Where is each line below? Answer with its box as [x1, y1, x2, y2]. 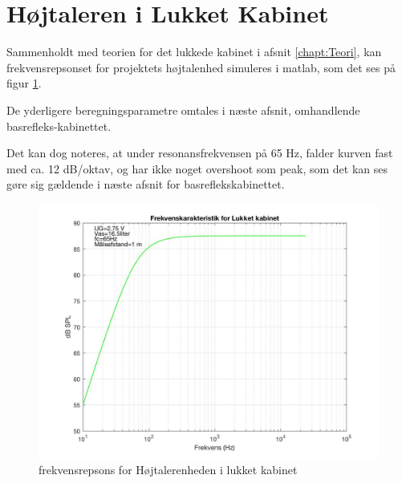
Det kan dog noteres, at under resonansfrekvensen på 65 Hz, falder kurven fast [6, 144, 393, 161]
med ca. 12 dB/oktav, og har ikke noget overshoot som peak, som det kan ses [6, 160, 388, 177]
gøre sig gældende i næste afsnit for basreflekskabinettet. [6, 176, 285, 193]
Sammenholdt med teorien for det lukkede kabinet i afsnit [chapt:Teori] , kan [6, 43, 382, 60]
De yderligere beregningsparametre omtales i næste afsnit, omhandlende [6, 101, 360, 118]
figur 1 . [6, 75, 42, 91]
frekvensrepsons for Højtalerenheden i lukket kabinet [39, 461, 298, 478]
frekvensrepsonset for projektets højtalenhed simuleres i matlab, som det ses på [6, 59, 396, 75]
